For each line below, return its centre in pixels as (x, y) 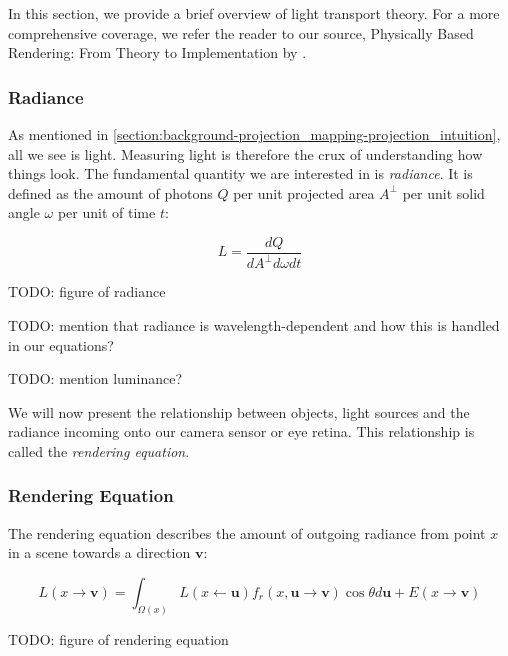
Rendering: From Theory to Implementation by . (157, 52)
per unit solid (443, 192)
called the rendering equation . (99, 450)
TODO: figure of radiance (87, 291)
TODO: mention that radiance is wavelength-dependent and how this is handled (254, 324)
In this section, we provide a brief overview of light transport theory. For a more (254, 13)
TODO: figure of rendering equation (118, 638)
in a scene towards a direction (99, 552)
